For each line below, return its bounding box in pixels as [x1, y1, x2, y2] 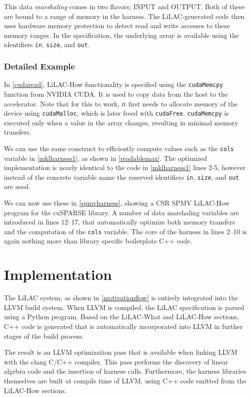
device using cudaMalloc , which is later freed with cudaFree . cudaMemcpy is [4, 108, 229, 118]
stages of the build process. [4, 330, 84, 341]
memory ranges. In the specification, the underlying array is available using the [4, 30, 239, 40]
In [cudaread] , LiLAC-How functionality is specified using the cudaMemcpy [4, 79, 223, 89]
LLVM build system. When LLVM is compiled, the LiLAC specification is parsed [4, 302, 244, 312]
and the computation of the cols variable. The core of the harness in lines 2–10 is [4, 226, 247, 236]
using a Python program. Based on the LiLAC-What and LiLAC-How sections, [4, 311, 239, 322]
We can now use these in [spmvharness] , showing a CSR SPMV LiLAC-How [4, 198, 230, 208]
